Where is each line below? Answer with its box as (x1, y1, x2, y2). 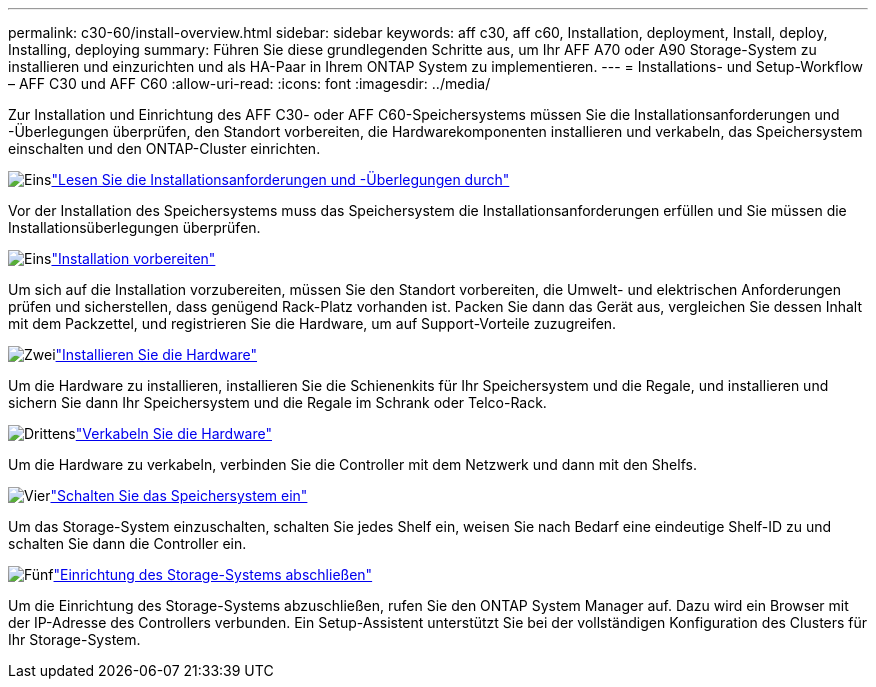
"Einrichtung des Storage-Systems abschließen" (53, 566, 373, 583)
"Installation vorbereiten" (51, 250, 216, 267)
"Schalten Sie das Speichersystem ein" (50, 487, 308, 504)
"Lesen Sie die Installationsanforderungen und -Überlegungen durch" (51, 171, 510, 188)
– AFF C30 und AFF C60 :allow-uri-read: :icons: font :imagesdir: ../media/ (8, 75, 491, 92)
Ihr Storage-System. (8, 631, 141, 648)
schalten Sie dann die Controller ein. (8, 535, 247, 552)
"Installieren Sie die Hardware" (55, 346, 258, 363)
